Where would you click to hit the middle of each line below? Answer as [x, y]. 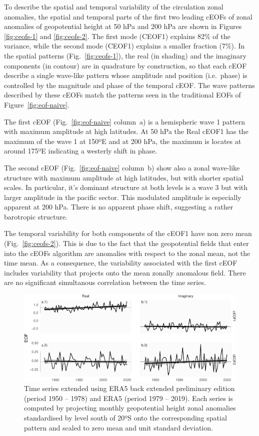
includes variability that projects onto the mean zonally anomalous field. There [125, 272]
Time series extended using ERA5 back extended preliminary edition [129, 388]
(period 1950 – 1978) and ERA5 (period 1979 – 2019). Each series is [128, 398]
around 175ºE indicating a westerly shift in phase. [81, 151]
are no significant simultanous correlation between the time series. [105, 282]
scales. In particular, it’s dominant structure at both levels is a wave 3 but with [126, 187]
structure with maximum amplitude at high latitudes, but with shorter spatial [124, 177]
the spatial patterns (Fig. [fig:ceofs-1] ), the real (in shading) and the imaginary [125, 55]
